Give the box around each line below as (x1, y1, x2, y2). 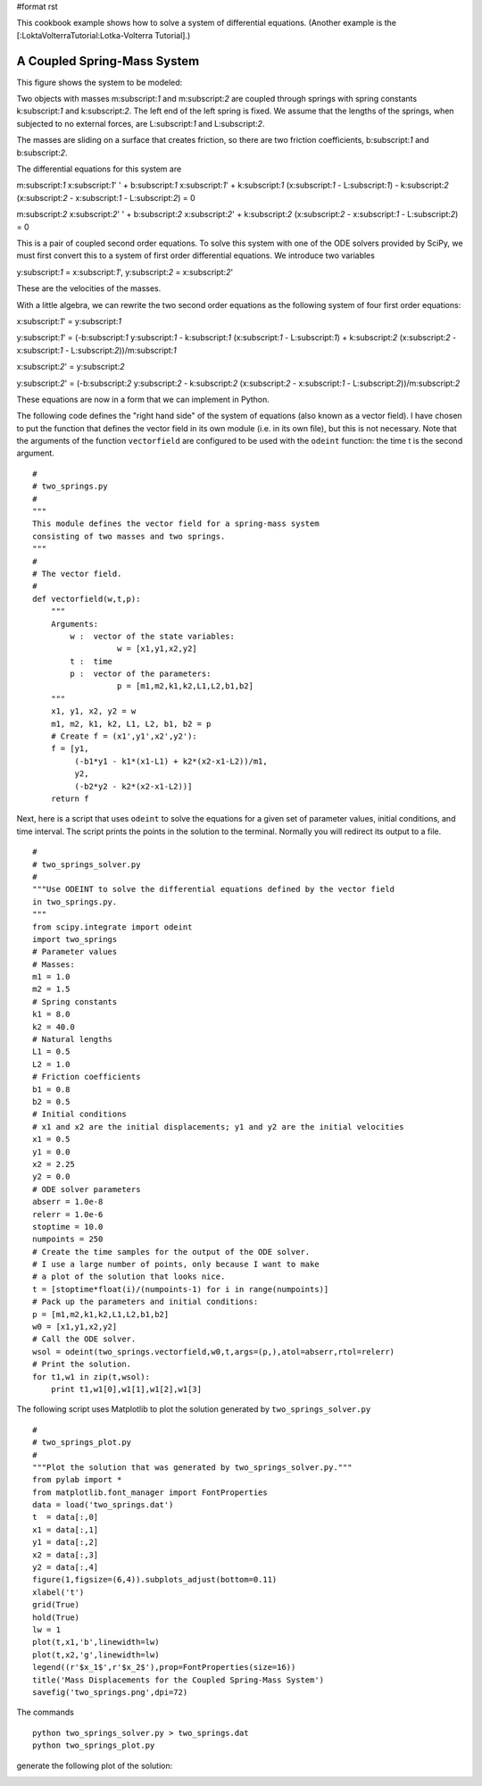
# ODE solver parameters (32, 1184, 141, 1194)
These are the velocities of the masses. (16, 283, 162, 294)
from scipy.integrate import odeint (32, 922, 193, 932)
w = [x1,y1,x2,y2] (116, 644, 198, 654)
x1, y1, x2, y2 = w (50, 706, 137, 716)
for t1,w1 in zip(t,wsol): (32, 1372, 151, 1381)
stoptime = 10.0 (32, 1222, 104, 1231)
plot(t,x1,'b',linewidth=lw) (32, 1637, 160, 1648)
